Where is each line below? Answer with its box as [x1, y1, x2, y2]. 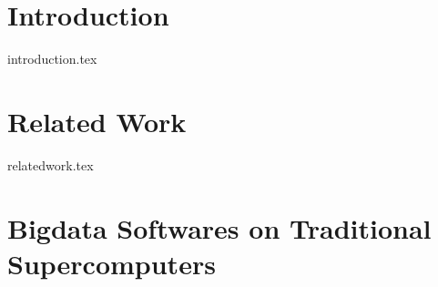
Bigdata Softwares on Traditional [7, 209, 432, 246]
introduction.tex [7, 49, 97, 68]
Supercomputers [7, 244, 216, 282]
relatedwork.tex [7, 155, 94, 174]
